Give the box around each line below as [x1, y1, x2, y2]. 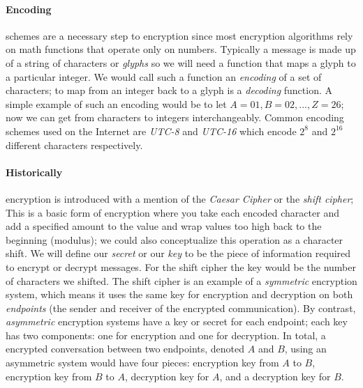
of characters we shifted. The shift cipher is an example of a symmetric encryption [6, 273, 357, 288]
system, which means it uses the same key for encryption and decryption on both [6, 287, 353, 302]
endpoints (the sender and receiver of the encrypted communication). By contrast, [6, 300, 356, 315]
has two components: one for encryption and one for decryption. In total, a [6, 327, 326, 342]
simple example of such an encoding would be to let [6, 96, 227, 111]
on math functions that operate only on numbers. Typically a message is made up [6, 42, 356, 56]
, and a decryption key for [219, 368, 331, 383]
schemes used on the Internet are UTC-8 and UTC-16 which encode [6, 123, 297, 138]
